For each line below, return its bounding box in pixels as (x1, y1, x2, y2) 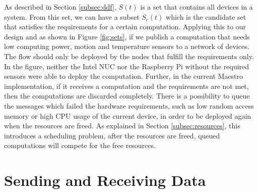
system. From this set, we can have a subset (4, 11, 140, 22)
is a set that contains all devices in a (140, 2, 253, 12)
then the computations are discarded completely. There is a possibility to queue (4, 90, 250, 101)
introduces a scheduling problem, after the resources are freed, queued (4, 130, 220, 140)
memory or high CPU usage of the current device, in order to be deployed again (4, 110, 251, 121)
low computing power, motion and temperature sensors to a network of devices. (4, 41, 249, 52)
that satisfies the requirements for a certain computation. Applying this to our (4, 21, 246, 32)
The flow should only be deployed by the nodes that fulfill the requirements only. (4, 51, 254, 61)
